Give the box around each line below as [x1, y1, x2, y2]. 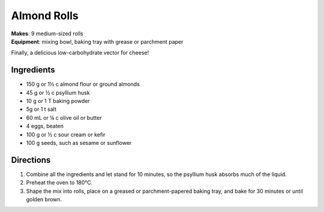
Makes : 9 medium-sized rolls [11, 30, 83, 37]
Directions [11, 155, 51, 165]
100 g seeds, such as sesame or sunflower [26, 139, 132, 146]
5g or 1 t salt [26, 105, 57, 113]
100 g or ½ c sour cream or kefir [26, 131, 106, 138]
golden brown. [26, 196, 62, 203]
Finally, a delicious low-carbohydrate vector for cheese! [11, 49, 149, 56]
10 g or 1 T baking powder [26, 98, 90, 105]
